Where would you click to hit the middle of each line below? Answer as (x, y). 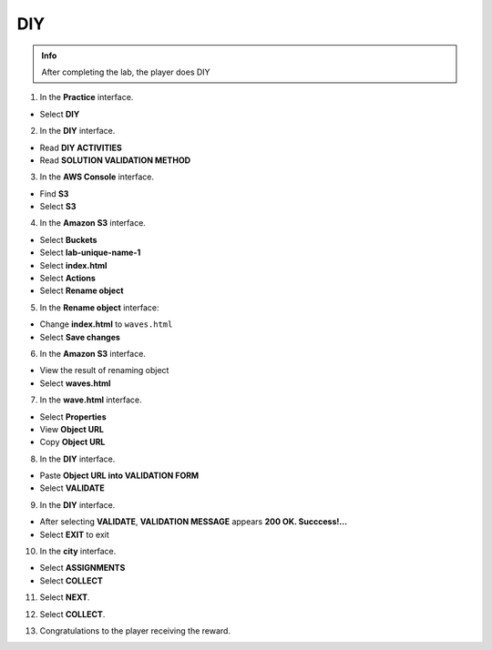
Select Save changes (80, 337)
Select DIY (60, 114)
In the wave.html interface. (91, 400)
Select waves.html (75, 383)
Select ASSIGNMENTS (82, 568)
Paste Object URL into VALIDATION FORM (119, 476)
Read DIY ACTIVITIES (81, 147)
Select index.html (73, 265)
